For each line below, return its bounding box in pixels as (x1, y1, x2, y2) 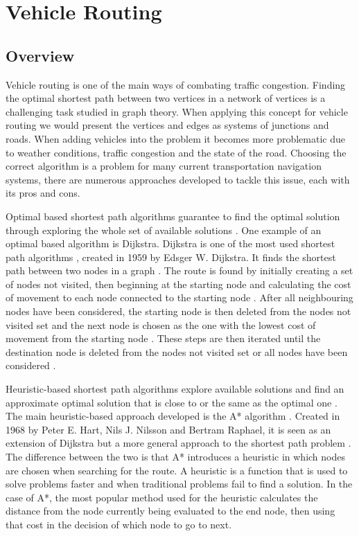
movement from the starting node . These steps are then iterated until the (6, 331, 321, 346)
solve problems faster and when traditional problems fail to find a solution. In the (6, 476, 353, 491)
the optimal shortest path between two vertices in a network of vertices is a (6, 91, 326, 105)
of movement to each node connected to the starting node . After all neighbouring (6, 290, 353, 305)
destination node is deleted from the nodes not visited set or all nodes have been (6, 344, 348, 359)
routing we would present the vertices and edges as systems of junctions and (6, 118, 329, 132)
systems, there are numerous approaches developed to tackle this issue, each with (6, 172, 350, 186)
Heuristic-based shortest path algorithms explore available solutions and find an (6, 382, 344, 396)
